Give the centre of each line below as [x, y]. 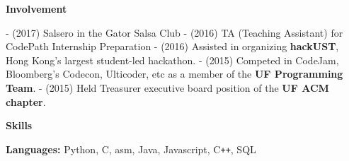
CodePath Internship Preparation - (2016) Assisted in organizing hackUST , [172, 46]
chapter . [26, 101]
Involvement [36, 8]
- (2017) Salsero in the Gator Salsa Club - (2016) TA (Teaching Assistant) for [174, 32]
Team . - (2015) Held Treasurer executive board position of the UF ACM [167, 87]
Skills [19, 125]
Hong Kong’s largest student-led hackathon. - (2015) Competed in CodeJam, [172, 60]
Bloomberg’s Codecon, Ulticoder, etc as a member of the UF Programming [174, 74]
